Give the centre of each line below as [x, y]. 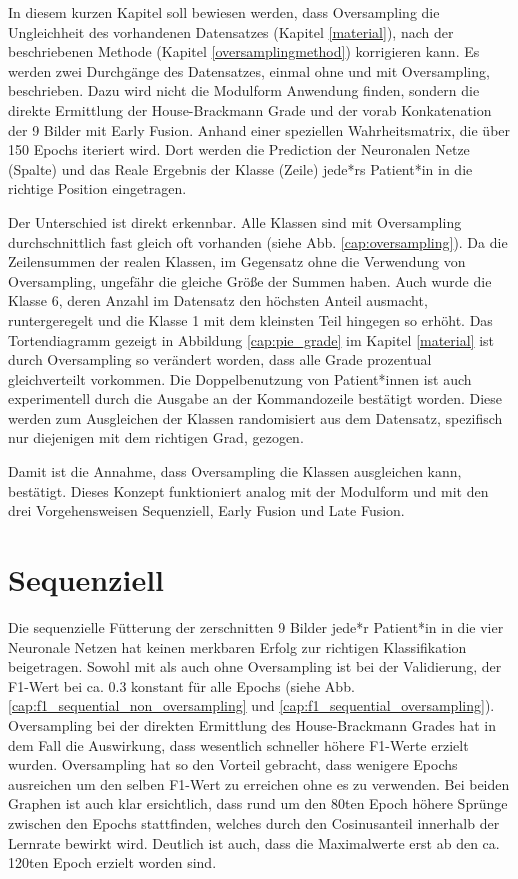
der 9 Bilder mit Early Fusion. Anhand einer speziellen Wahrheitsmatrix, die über [259, 129]
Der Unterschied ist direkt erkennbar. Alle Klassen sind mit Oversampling [235, 221]
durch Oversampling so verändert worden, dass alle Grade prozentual [220, 359]
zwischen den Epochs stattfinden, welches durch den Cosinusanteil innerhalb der [254, 822]
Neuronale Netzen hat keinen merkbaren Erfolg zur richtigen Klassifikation [237, 646]
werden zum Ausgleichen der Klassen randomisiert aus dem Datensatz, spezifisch [255, 417]
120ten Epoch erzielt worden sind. [112, 862]
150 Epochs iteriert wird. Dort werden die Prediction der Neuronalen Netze [239, 149]
